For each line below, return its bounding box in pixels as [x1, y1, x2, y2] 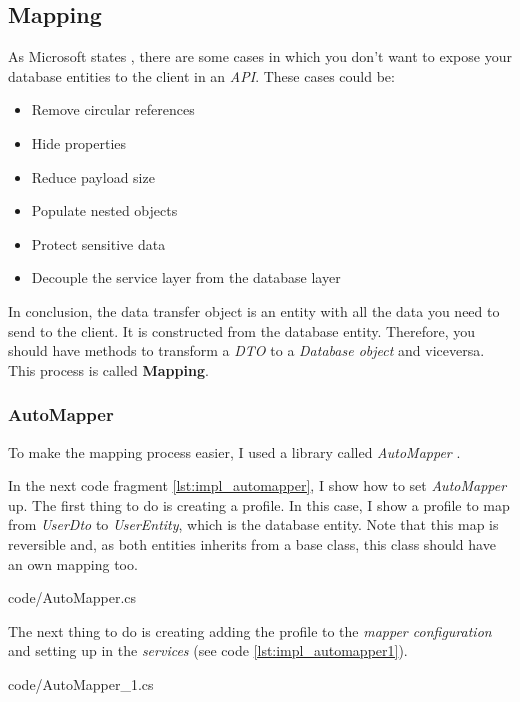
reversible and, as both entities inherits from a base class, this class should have [8, 533, 496, 554]
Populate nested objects [31, 200, 178, 221]
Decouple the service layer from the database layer [31, 267, 341, 288]
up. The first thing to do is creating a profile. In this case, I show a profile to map [8, 494, 510, 515]
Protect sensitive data [31, 233, 166, 254]
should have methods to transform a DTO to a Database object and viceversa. [8, 340, 485, 361]
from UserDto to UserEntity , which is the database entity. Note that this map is [8, 514, 499, 535]
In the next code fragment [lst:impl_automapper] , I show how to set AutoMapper [8, 475, 507, 496]
